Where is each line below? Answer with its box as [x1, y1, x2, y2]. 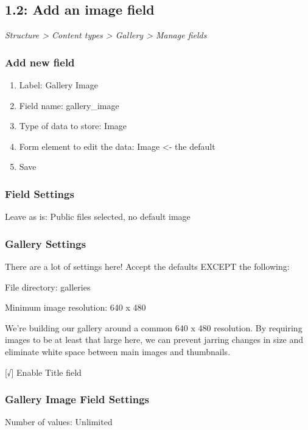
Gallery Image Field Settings [5, 392, 150, 407]
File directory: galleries [5, 280, 91, 293]
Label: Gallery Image [19, 79, 98, 91]
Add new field [5, 54, 75, 69]
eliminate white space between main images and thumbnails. [5, 345, 231, 358]
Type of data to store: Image [19, 119, 127, 132]
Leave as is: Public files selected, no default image [5, 210, 191, 223]
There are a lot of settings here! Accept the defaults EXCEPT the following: [5, 260, 290, 273]
